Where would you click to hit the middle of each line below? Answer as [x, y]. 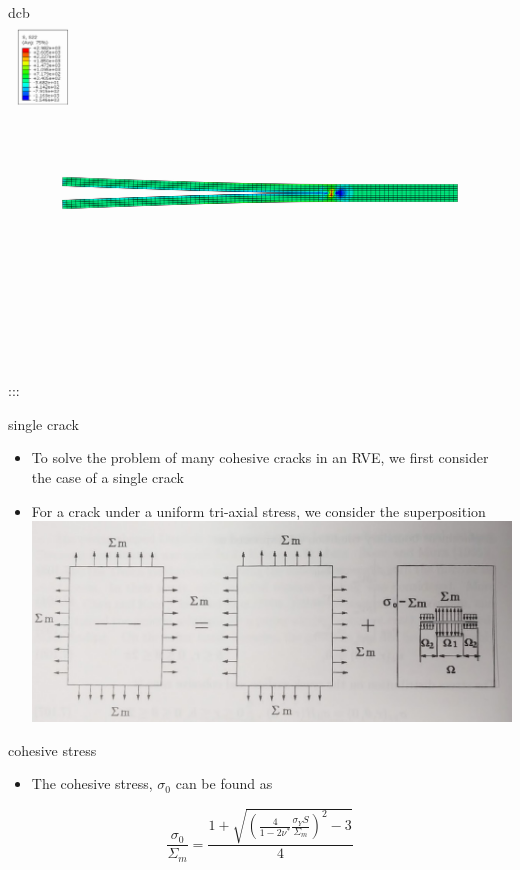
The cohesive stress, [92, 783]
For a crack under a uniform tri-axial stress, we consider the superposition [258, 510]
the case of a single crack [108, 477]
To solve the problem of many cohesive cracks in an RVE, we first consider [260, 457]
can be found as [224, 783]
